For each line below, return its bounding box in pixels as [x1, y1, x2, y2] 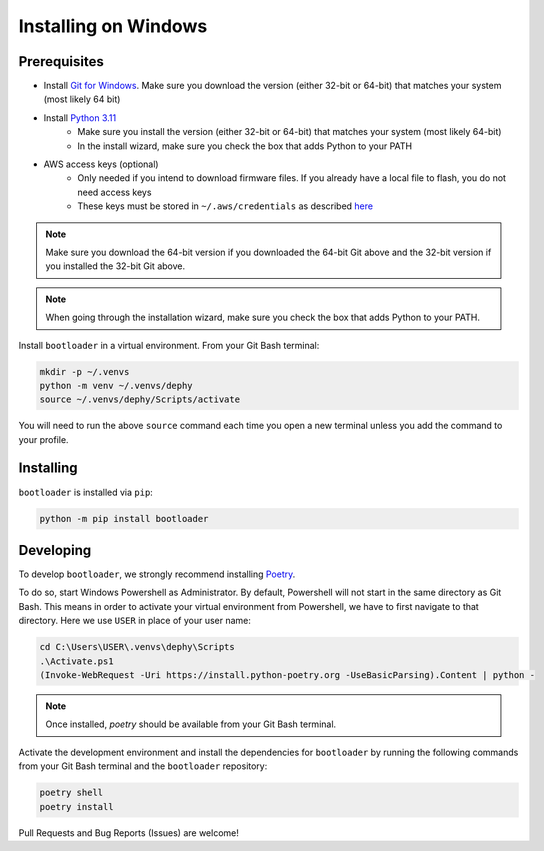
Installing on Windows [18, 15, 208, 37]
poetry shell [39, 787, 104, 799]
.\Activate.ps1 [39, 655, 114, 667]
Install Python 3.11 [43, 111, 117, 124]
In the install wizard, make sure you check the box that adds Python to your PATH [77, 140, 413, 152]
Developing [18, 541, 92, 559]
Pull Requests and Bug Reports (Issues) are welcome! [18, 826, 239, 839]
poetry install [39, 801, 114, 812]
